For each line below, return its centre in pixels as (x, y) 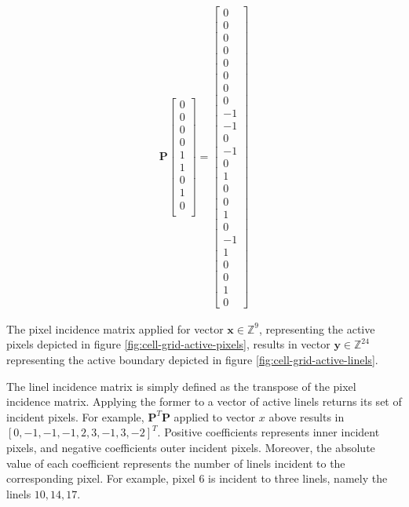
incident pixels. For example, (75, 416)
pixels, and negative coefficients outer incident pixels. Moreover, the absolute (191, 447)
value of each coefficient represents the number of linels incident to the (176, 463)
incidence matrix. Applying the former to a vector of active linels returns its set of (204, 401)
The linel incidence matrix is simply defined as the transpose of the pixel (181, 386)
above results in (307, 416)
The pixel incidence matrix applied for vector (115, 328)
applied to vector (215, 416)
